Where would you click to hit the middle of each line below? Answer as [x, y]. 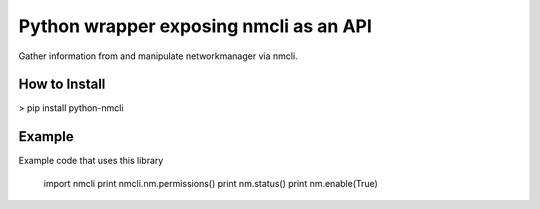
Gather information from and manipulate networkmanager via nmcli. [158, 56]
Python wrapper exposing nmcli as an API [195, 26]
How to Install [62, 84]
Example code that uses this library [91, 161]
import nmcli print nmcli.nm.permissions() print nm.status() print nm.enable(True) [211, 183]
